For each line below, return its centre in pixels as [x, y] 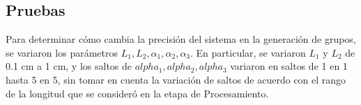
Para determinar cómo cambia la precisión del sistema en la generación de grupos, [181, 39]
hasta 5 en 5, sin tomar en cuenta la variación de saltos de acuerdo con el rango [176, 79]
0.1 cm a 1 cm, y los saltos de [69, 66]
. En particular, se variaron [248, 52]
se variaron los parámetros [62, 52]
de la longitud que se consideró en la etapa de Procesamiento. [137, 93]
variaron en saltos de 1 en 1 [289, 66]
